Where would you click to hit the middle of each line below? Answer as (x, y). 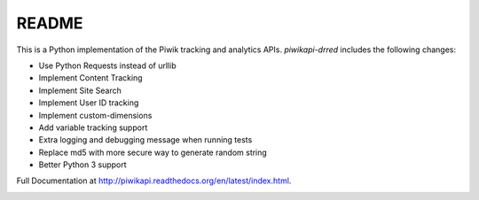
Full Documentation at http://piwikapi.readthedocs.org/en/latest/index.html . (154, 181)
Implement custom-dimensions (95, 115)
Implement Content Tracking (90, 78)
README (50, 23)
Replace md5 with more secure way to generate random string (153, 152)
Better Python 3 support (83, 165)
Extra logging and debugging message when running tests (145, 140)
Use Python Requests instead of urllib (107, 65)
